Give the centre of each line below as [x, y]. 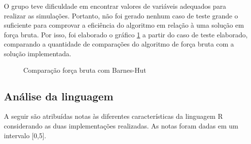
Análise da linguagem [59, 96]
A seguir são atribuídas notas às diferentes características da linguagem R [113, 116]
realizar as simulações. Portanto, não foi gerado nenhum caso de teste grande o [121, 15]
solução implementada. [38, 53]
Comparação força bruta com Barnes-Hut [85, 70]
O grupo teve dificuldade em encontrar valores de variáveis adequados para [115, 6]
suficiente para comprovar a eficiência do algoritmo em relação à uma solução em [124, 25]
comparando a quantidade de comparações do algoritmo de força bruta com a [119, 44]
